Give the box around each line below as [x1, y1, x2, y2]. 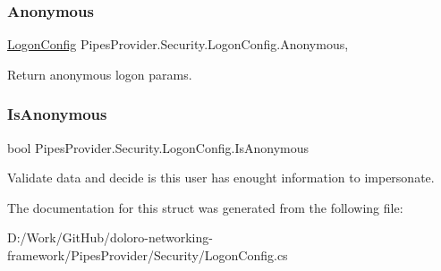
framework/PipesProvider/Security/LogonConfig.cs [7, 246, 288, 264]
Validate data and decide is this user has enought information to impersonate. [7, 168, 435, 187]
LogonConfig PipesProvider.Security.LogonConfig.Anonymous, [7, 35, 349, 54]
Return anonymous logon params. [7, 64, 192, 83]
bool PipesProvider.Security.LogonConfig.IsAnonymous [7, 138, 310, 157]
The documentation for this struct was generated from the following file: [7, 198, 403, 216]
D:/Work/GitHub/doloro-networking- [7, 228, 213, 247]
